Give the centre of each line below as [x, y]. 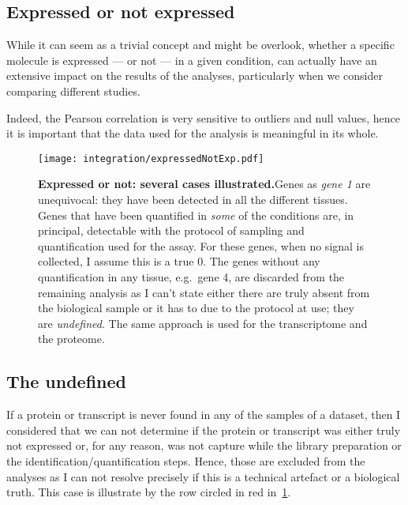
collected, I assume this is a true [116, 261]
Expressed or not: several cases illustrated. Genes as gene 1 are [204, 184]
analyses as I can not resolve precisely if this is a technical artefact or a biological [203, 476]
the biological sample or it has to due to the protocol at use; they [196, 308]
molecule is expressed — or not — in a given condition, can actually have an [192, 60]
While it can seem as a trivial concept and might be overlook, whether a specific [200, 45]
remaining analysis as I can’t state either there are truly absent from [204, 292]
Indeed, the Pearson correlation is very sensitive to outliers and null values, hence [203, 117]
